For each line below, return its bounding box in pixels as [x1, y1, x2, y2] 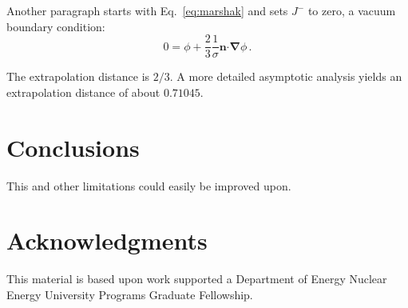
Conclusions [6, 130, 140, 163]
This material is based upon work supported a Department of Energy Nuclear [6, 270, 387, 287]
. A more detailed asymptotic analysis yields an [169, 68, 402, 85]
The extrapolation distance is [6, 68, 150, 85]
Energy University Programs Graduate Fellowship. [6, 286, 253, 302]
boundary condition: [6, 18, 105, 34]
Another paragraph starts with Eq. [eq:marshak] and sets [6, 2, 288, 18]
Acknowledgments [6, 224, 208, 257]
